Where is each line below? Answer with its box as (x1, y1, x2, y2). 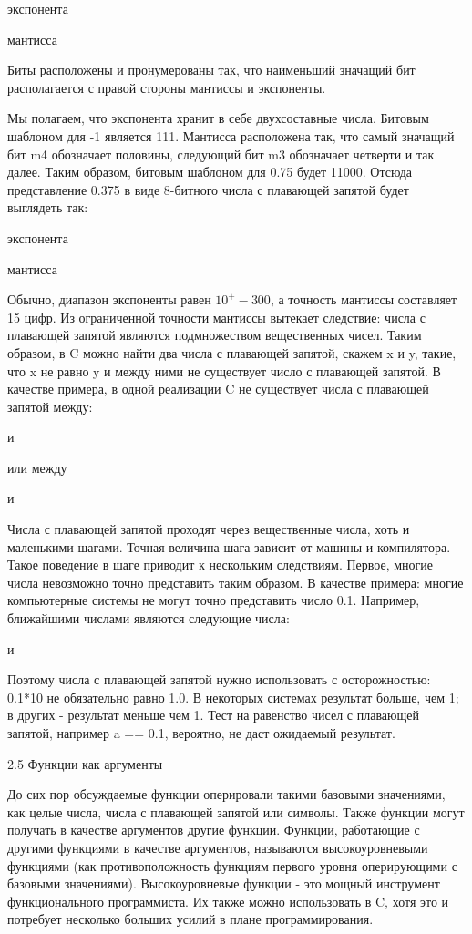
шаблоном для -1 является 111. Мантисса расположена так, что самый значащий (7, 126, 455, 145)
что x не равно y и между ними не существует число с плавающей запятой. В (7, 361, 441, 380)
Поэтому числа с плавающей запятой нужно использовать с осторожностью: (7, 670, 431, 689)
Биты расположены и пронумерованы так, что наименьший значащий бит (7, 60, 416, 79)
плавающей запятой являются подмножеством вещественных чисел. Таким (7, 325, 422, 344)
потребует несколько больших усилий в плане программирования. (7, 909, 374, 929)
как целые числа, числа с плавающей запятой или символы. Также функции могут (7, 802, 465, 821)
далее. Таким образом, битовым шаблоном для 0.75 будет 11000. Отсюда (7, 162, 413, 181)
